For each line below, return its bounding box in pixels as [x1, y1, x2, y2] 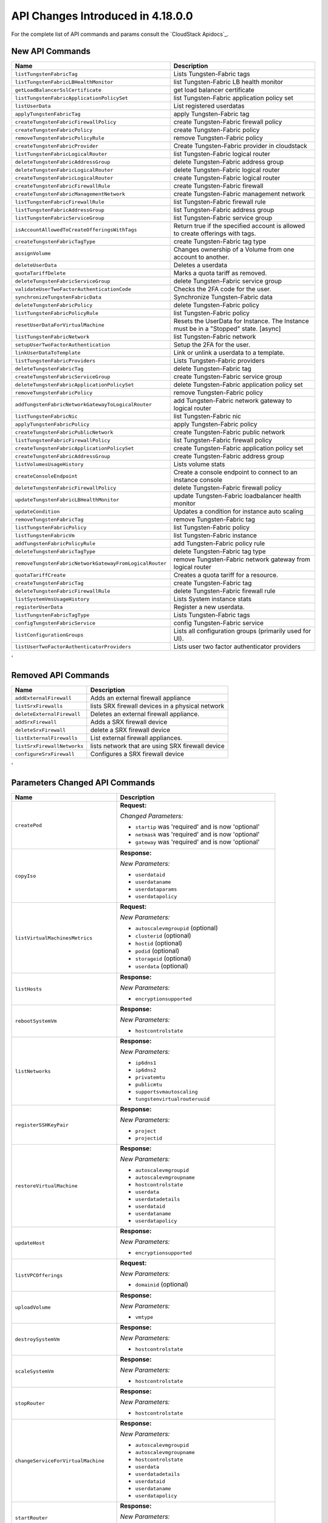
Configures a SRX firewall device [90, 750, 185, 758]
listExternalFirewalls [15, 735, 78, 741]
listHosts [15, 986, 43, 992]
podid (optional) [135, 947, 180, 955]
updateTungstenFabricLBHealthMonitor [15, 496, 120, 503]
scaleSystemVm [15, 1368, 54, 1375]
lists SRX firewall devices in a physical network [90, 702, 225, 710]
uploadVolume [15, 1304, 51, 1311]
